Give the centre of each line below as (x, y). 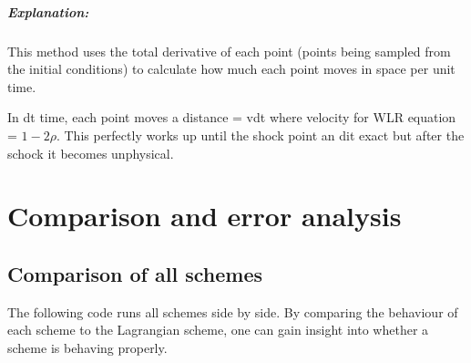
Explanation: (48, 11)
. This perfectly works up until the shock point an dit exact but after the (260, 135)
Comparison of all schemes (135, 273)
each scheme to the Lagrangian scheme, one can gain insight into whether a (218, 330)
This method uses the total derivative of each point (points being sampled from (229, 51)
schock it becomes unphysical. (91, 153)
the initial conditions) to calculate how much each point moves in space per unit (231, 69)
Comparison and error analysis (205, 216)
